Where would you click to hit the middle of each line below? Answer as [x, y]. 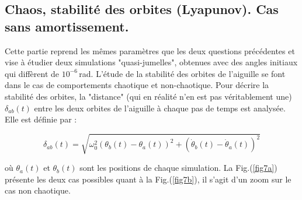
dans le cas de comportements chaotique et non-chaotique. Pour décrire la [137, 85]
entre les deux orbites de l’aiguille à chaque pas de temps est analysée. [160, 108]
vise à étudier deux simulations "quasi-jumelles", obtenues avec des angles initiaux [151, 62]
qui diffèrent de [32, 73]
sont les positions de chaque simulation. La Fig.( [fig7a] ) [178, 168]
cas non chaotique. [38, 190]
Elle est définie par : [41, 119]
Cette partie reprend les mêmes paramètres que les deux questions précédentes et [150, 50]
